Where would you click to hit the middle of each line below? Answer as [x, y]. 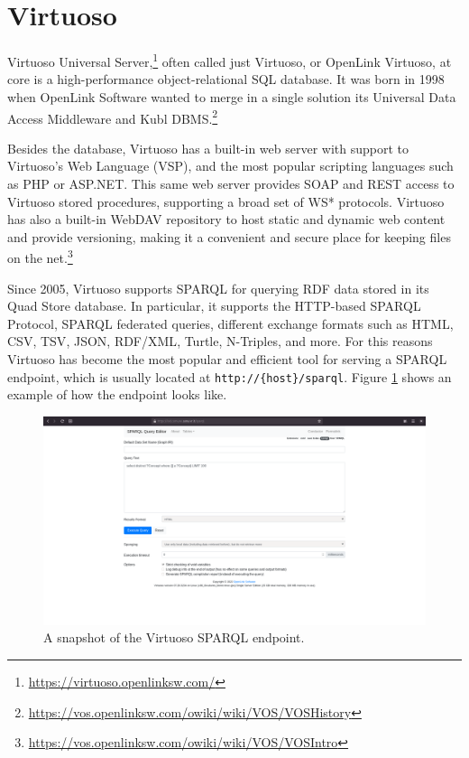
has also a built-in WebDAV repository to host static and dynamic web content [226, 219]
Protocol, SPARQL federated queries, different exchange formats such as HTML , [230, 323]
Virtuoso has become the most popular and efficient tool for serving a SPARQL [227, 359]
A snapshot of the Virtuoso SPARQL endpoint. [174, 637]
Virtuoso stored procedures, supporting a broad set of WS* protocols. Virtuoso [226, 201]
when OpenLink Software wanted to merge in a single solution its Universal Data [232, 96]
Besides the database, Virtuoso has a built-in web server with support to [208, 148]
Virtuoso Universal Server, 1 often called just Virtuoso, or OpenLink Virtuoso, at [230, 60]
